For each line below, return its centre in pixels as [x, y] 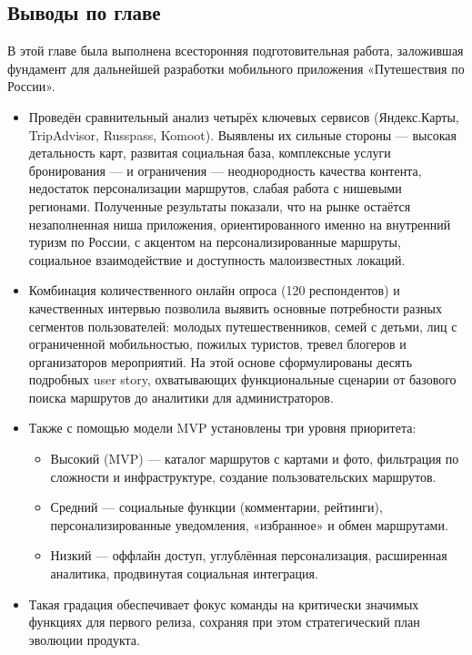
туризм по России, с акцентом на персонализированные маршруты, [215, 242]
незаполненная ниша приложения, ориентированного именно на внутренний [240, 224]
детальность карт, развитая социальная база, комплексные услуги [210, 153]
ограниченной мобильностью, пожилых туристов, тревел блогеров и [217, 344]
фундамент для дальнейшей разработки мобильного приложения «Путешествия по [236, 68]
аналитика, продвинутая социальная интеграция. [184, 573]
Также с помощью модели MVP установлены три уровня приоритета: [222, 428]
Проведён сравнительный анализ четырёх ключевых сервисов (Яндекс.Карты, [244, 116]
